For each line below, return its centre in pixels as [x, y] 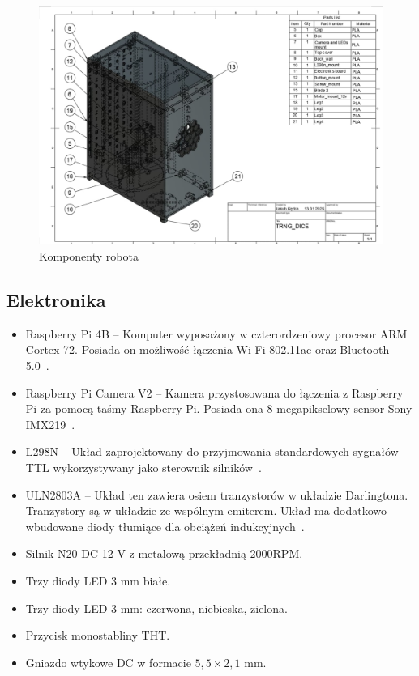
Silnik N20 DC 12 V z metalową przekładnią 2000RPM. [164, 553]
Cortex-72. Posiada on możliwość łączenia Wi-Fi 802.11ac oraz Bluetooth [207, 349]
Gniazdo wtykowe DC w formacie [108, 662]
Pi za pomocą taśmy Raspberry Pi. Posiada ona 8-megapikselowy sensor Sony [219, 408]
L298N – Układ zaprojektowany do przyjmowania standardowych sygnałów [212, 451]
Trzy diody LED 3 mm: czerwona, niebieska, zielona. [156, 608]
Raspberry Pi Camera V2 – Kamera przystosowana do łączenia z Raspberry [214, 392]
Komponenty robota [89, 255]
